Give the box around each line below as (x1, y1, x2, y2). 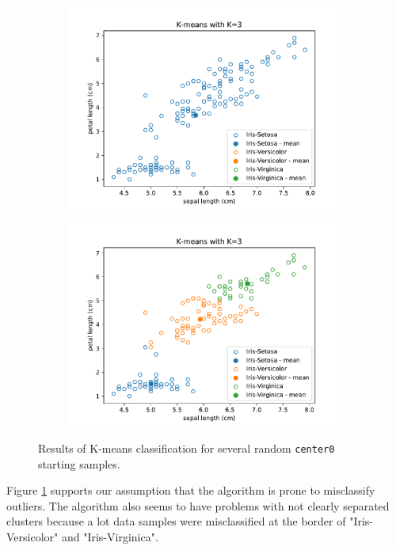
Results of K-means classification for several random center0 (38, 439, 335, 456)
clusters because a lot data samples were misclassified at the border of (6, 513, 346, 529)
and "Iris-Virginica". (61, 528, 158, 544)
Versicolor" (6, 528, 59, 544)
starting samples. (38, 455, 120, 472)
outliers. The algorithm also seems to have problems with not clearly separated (6, 497, 390, 514)
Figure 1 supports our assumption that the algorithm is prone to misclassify (6, 482, 375, 499)
